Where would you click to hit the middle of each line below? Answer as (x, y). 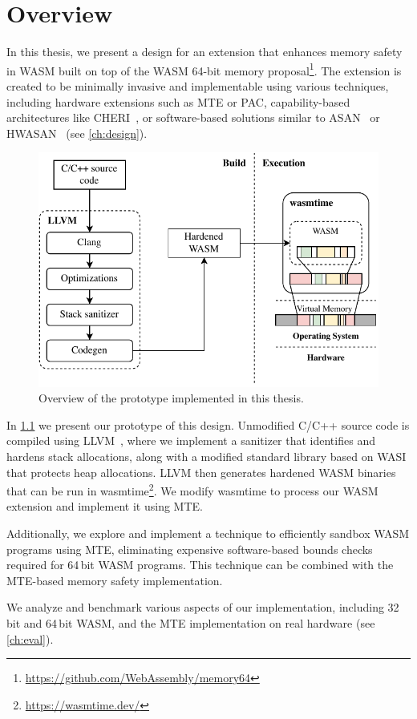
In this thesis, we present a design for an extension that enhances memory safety (204, 52)
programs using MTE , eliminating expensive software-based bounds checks (190, 549)
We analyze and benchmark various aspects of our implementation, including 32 (203, 607)
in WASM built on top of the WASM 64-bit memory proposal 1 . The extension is (204, 69)
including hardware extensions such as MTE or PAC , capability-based (178, 101)
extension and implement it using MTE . (105, 506)
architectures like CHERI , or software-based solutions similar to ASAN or (193, 117)
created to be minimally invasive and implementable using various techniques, (198, 85)
